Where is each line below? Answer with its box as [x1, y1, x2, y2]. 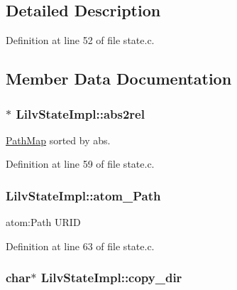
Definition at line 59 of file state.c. [6, 156, 155, 171]
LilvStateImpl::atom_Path [6, 186, 161, 204]
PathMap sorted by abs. [6, 132, 111, 147]
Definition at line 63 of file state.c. [6, 238, 155, 253]
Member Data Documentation [6, 68, 232, 90]
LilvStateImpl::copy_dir [40, 269, 182, 286]
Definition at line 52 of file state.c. [6, 33, 155, 48]
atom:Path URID [6, 215, 81, 230]
